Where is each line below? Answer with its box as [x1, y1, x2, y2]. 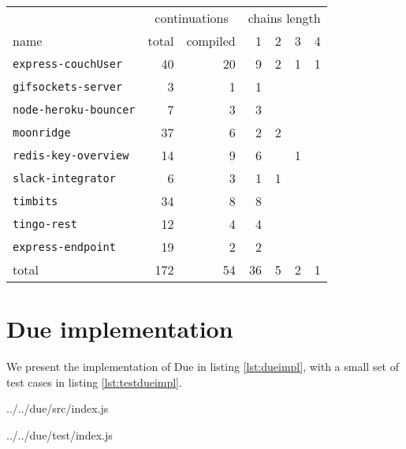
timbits [13, 194, 58, 208]
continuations [155, 9, 229, 27]
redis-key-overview [13, 148, 129, 162]
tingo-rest [13, 217, 77, 230]
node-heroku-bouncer [13, 103, 136, 116]
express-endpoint [13, 240, 116, 253]
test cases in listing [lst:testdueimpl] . [6, 373, 182, 390]
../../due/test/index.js [6, 426, 113, 443]
